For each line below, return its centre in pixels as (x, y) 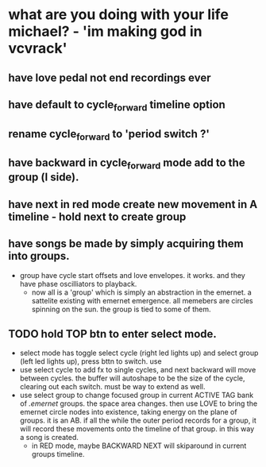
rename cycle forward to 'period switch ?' (109, 135)
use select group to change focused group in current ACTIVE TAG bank (137, 396)
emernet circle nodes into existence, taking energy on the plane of (128, 412)
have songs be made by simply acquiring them (126, 244)
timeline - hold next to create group (97, 216)
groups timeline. (58, 454)
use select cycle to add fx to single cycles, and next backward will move (138, 370)
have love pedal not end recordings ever (110, 77)
